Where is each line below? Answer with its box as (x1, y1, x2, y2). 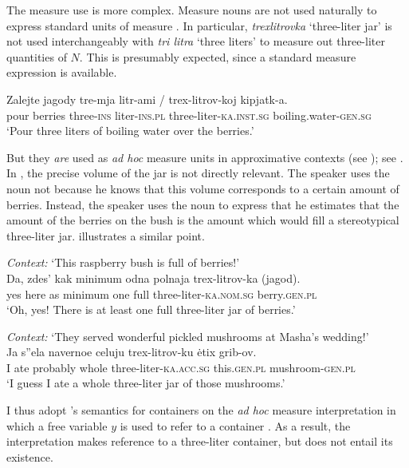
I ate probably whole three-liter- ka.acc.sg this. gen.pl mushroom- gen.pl (6, 359, 356, 375)
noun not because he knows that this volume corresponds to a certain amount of (6, 180, 399, 196)
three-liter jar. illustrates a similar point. (6, 227, 205, 244)
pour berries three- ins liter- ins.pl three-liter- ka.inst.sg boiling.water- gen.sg (6, 106, 372, 123)
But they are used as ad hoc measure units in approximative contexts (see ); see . (6, 149, 403, 165)
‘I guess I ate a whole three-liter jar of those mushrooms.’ (6, 375, 285, 391)
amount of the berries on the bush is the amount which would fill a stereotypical (6, 212, 399, 228)
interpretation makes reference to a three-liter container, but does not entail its (6, 433, 393, 450)
